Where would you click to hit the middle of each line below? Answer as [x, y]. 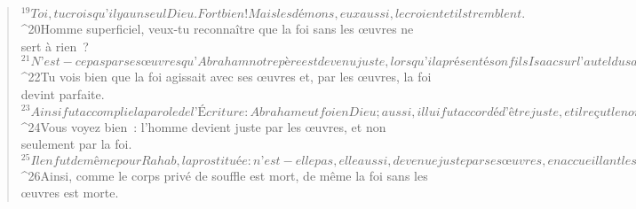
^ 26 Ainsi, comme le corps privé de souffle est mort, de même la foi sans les [224, 175]
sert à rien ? [55, 46]
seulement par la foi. [76, 144]
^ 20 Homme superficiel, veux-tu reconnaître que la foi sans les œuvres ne [217, 29]
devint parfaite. [63, 93]
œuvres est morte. [70, 193]
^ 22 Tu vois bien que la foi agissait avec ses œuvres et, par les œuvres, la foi [226, 77]
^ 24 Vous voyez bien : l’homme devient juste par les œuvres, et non [203, 126]
